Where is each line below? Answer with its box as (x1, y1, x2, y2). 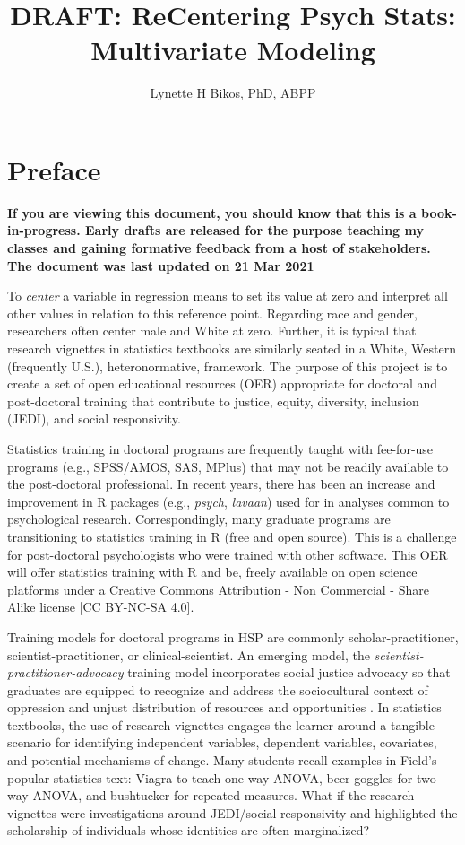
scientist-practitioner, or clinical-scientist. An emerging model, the (7, 645, 370, 664)
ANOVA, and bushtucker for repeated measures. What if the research (32, 786, 415, 805)
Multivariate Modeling (90, 31, 375, 68)
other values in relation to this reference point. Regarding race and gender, (7, 303, 418, 322)
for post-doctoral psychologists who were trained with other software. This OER (7, 544, 448, 563)
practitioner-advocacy (7, 663, 124, 682)
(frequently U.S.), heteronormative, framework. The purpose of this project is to (7, 356, 448, 375)
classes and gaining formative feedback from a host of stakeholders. (7, 239, 431, 257)
